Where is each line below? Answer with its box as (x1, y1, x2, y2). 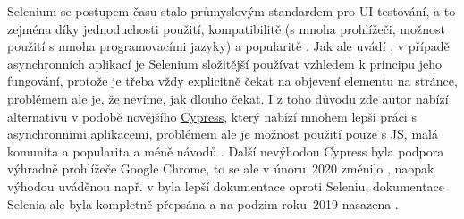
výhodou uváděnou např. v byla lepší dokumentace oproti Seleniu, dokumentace (7, 176, 445, 195)
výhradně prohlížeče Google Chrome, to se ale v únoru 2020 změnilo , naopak (7, 159, 434, 178)
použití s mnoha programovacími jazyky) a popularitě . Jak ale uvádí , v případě (7, 37, 450, 55)
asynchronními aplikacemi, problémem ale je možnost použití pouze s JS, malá (7, 124, 438, 143)
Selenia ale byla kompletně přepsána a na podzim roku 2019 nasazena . (7, 194, 399, 213)
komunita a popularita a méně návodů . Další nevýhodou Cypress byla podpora (7, 141, 444, 160)
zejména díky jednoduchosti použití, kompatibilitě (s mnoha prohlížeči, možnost (7, 19, 445, 38)
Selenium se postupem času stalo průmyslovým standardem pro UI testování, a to (7, 2, 456, 20)
